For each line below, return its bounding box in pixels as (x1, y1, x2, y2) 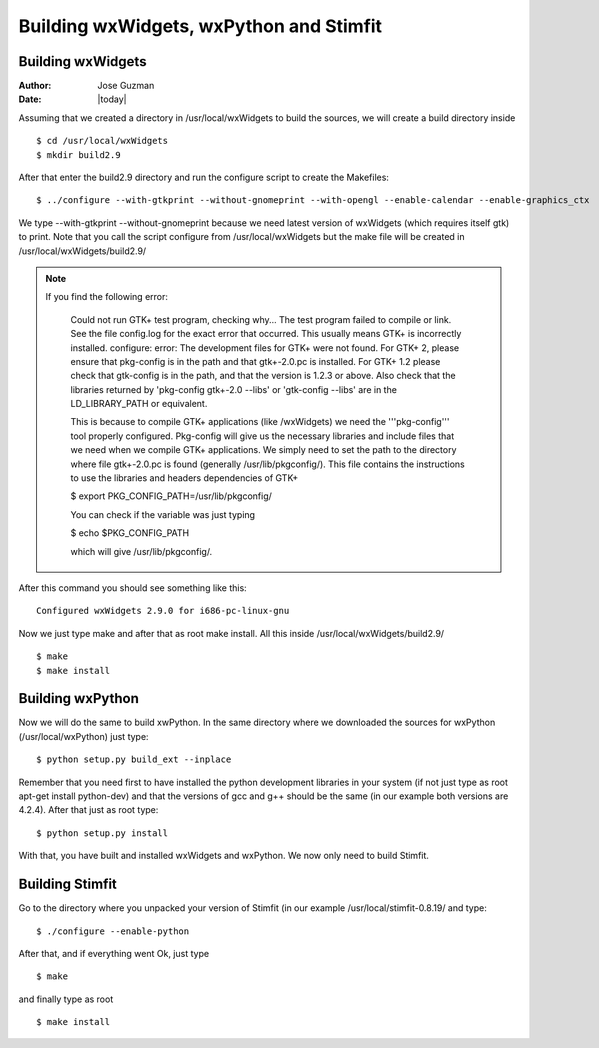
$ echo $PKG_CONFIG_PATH (70, 527, 190, 539)
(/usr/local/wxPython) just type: (18, 730, 149, 742)
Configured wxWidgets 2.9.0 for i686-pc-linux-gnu (36, 605, 290, 617)
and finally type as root (18, 993, 114, 1005)
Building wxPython (18, 690, 140, 707)
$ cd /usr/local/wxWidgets (36, 135, 169, 147)
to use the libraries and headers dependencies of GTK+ (70, 472, 299, 484)
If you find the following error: (45, 291, 169, 303)
